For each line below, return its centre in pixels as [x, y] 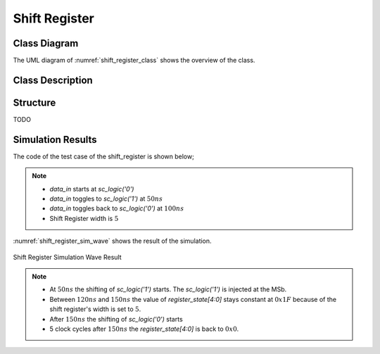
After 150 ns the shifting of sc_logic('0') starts [116, 319]
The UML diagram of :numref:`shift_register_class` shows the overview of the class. [134, 61]
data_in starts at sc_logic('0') [92, 189]
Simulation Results [55, 140]
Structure [34, 102]
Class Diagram [46, 43]
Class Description [53, 80]
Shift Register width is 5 [84, 218]
